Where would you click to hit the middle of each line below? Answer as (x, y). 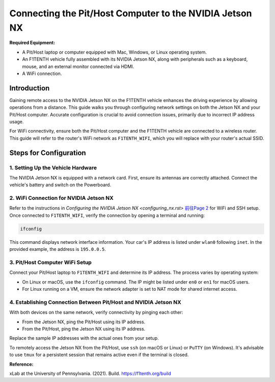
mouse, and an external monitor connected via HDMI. (78, 66)
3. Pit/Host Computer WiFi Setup (50, 262)
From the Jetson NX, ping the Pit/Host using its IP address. (84, 322)
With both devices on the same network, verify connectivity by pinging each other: (96, 312)
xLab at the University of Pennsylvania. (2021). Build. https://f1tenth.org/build (90, 373)
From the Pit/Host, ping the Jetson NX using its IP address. (84, 329)
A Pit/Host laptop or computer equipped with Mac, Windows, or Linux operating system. (115, 52)
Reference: (21, 364)
